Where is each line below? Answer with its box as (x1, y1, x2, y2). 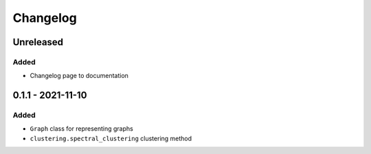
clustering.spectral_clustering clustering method (30, 134, 192, 142)
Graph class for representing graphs (30, 125, 133, 133)
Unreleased (12, 36, 64, 48)
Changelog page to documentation (30, 72, 128, 80)
